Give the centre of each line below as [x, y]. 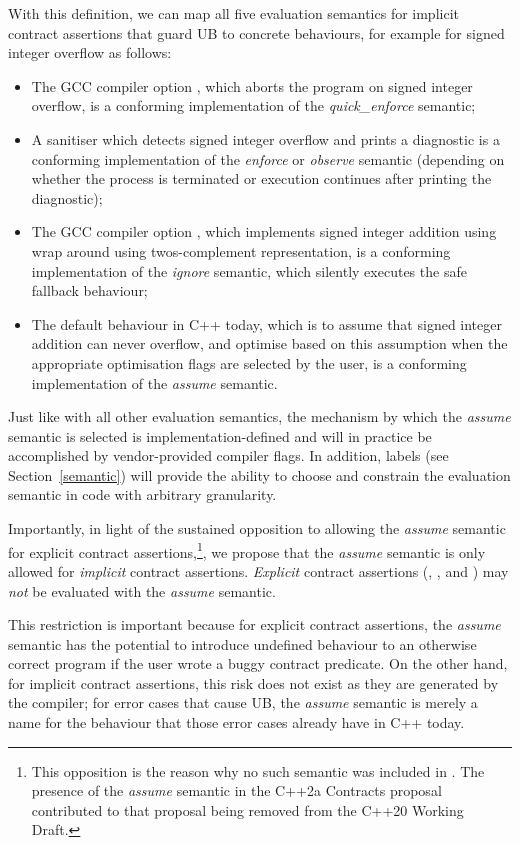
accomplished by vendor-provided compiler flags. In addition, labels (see [228, 455]
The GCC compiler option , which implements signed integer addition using [264, 231]
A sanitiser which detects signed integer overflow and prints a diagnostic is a [265, 138]
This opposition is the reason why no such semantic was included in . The [258, 770]
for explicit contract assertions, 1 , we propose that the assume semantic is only [247, 550]
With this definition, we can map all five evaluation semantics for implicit [233, 13]
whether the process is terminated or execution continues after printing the [261, 178]
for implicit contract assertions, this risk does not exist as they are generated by [253, 682]
